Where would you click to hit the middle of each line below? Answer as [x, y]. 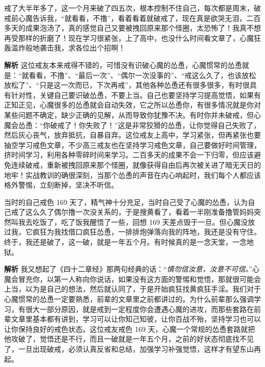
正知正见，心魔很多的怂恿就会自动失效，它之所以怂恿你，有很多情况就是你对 [132, 105]
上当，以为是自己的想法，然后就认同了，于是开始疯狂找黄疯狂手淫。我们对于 [132, 289]
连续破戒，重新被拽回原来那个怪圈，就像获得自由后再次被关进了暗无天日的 [136, 164]
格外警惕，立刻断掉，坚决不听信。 [61, 185]
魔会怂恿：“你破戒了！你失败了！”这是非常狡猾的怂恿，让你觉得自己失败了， [132, 125]
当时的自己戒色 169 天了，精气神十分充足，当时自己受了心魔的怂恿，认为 [126, 202]
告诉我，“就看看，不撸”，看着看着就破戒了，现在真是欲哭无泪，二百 [147, 18]
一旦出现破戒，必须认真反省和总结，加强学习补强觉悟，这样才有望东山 [136, 349]
